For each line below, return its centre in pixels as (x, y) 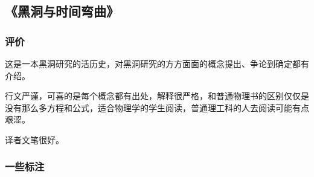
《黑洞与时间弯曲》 (62, 11)
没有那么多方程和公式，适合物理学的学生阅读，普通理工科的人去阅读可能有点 (157, 107)
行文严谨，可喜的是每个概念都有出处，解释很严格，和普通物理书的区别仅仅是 (157, 96)
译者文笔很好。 (34, 139)
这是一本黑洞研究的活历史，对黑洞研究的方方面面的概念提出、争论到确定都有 (157, 63)
